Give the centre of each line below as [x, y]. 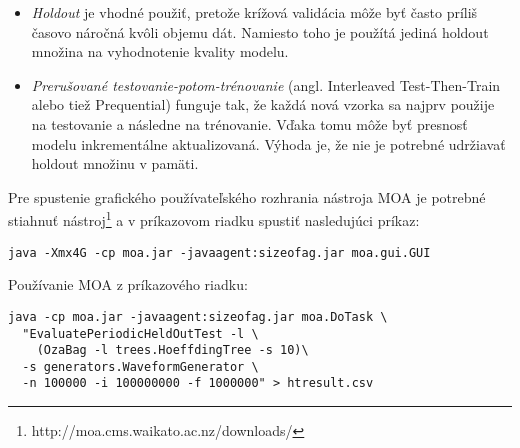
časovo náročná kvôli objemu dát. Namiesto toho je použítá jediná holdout [260, 31]
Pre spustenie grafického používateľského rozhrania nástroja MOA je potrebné [247, 196]
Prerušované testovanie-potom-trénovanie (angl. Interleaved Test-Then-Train [266, 84]
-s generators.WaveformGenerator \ [140, 366]
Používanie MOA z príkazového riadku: [128, 284]
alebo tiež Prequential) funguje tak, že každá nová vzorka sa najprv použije [263, 104]
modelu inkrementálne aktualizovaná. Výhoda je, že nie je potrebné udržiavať [268, 143]
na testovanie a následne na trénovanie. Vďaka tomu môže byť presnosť [249, 123]
